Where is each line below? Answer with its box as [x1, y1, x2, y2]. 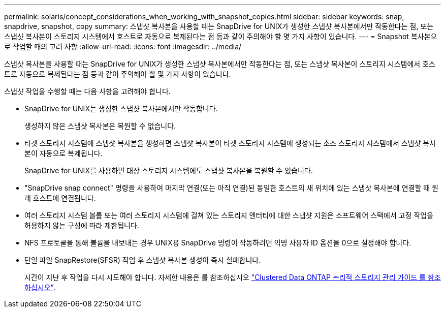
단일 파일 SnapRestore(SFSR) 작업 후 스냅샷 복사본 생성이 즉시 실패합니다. [24, 256, 261, 264]
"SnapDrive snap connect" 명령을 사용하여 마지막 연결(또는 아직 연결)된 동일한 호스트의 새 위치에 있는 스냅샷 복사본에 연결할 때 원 [24, 183, 438, 192]
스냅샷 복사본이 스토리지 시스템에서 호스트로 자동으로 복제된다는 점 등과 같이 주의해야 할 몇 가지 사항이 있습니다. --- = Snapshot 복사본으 [4, 32, 437, 41]
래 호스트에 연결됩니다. [24, 194, 96, 202]
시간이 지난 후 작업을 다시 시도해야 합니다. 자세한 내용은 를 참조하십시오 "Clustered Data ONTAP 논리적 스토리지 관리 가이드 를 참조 [24, 273, 441, 282]
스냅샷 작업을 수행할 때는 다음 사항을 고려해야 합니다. [4, 87, 171, 96]
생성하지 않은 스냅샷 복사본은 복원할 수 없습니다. [24, 121, 176, 130]
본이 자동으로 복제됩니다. [24, 149, 103, 158]
